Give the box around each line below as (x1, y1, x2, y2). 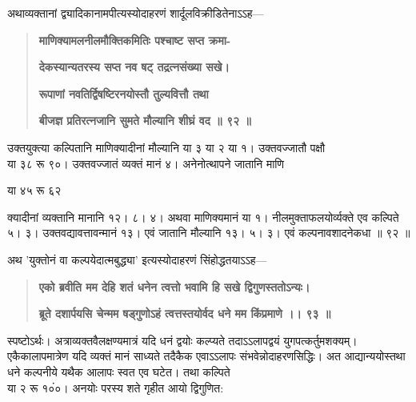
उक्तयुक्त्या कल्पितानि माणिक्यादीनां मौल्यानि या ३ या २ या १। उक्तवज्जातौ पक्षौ (7, 139, 326, 155)
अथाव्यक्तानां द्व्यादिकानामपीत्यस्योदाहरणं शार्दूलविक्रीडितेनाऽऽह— (7, 5, 264, 21)
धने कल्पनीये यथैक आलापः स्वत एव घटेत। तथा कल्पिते (7, 363, 230, 380)
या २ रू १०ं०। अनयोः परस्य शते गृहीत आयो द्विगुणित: (7, 379, 224, 396)
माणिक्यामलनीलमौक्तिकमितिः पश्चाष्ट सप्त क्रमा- (38, 31, 231, 48)
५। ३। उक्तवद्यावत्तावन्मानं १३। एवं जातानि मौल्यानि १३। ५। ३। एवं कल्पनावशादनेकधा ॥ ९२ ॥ (7, 224, 410, 241)
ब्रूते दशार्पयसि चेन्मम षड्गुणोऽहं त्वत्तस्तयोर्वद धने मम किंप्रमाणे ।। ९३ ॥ (38, 305, 331, 322)
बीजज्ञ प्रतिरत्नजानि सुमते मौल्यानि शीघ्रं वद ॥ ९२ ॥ (38, 112, 251, 129)
